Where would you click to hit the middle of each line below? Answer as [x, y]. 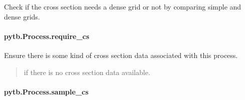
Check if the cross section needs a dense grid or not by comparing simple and [123, 6]
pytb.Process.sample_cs [46, 91]
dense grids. [22, 16]
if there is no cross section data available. [87, 72]
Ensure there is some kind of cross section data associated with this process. [121, 55]
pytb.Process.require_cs [47, 36]
